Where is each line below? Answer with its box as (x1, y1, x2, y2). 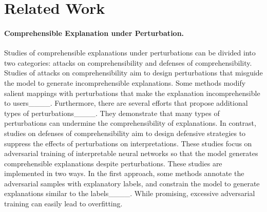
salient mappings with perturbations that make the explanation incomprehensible (4, 87, 260, 98)
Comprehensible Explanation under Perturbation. (4, 27, 184, 38)
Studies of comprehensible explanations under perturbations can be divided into (4, 47, 256, 58)
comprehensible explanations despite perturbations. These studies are (4, 158, 222, 168)
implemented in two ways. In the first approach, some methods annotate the (4, 168, 244, 179)
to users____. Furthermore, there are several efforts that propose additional (4, 98, 248, 108)
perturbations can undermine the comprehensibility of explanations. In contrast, (4, 118, 256, 128)
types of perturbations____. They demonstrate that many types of (4, 107, 220, 118)
